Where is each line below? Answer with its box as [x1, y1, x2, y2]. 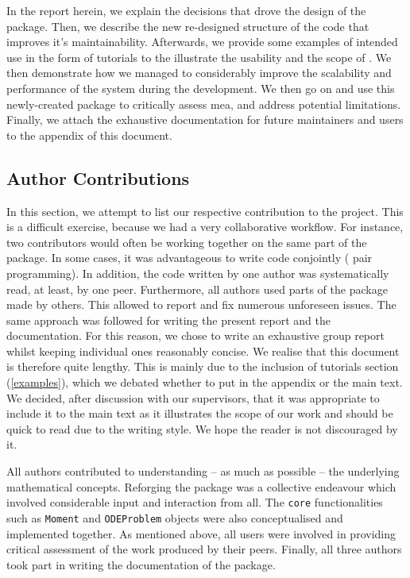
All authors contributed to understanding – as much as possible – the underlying [6, 463, 400, 480]
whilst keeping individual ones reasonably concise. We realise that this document [6, 342, 400, 359]
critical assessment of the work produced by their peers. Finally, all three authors [6, 541, 402, 557]
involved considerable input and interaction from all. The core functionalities [6, 494, 383, 511]
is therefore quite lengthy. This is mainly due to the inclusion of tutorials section [6, 358, 399, 375]
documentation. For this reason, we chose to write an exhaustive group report [6, 327, 385, 344]
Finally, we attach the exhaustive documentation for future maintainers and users [6, 111, 404, 128]
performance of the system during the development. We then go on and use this [6, 79, 395, 96]
